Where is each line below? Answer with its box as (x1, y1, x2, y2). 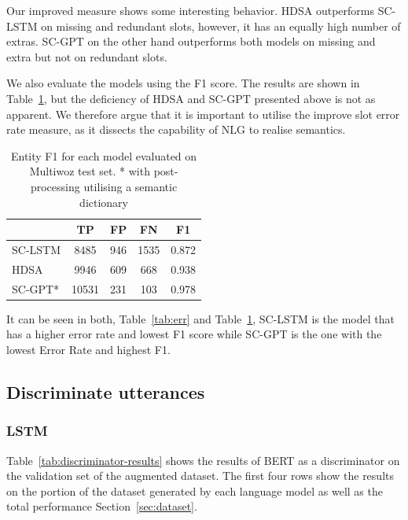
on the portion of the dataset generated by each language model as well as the (6, 482, 383, 499)
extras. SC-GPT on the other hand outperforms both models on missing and (6, 33, 376, 50)
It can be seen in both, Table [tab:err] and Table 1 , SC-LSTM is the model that (6, 310, 395, 326)
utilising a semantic (83, 178, 178, 194)
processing (30, 178, 80, 194)
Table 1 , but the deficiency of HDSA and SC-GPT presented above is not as (6, 90, 376, 106)
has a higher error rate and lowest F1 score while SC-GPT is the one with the (6, 326, 382, 342)
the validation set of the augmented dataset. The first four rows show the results (6, 467, 394, 484)
